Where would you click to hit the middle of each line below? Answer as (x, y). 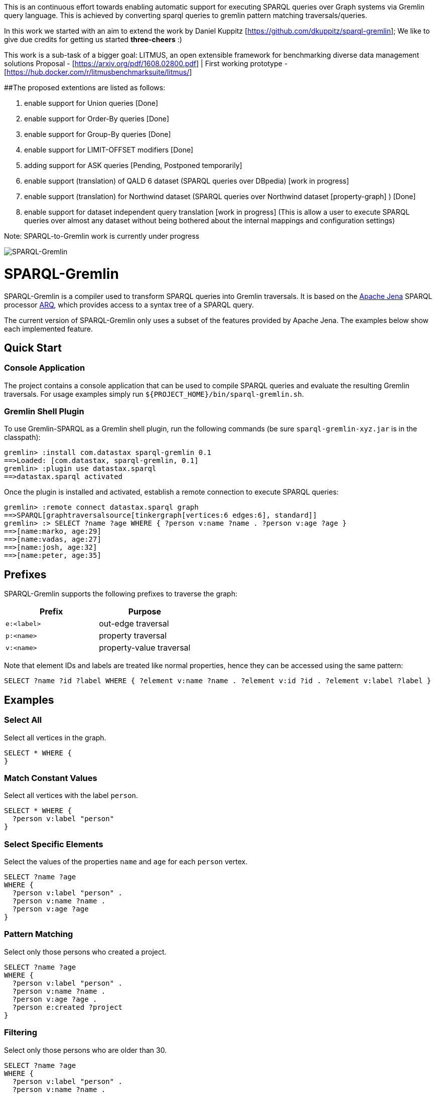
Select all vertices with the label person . (71, 796)
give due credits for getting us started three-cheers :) (93, 39)
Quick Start (33, 348)
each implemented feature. (48, 329)
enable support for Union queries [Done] (91, 103)
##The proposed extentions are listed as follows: (85, 88)
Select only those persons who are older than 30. (86, 1050)
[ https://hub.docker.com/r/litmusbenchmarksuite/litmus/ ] (98, 72)
